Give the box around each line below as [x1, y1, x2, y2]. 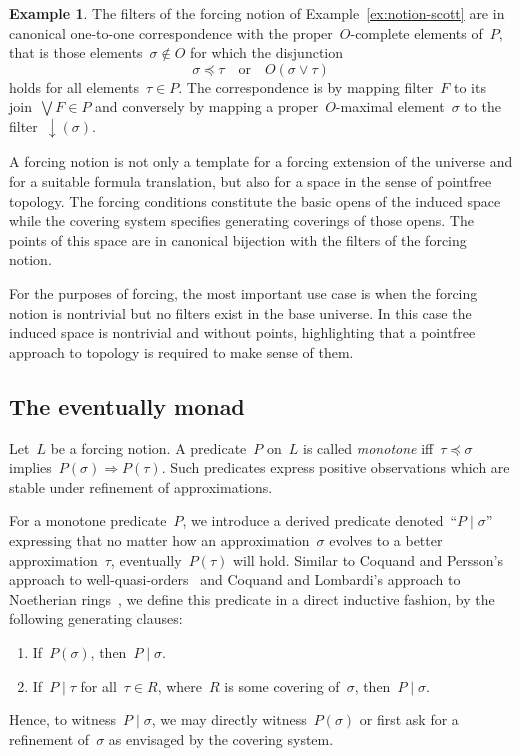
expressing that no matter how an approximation [9, 529, 310, 550]
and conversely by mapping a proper [95, 96, 319, 117]
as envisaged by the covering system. [108, 728, 334, 749]
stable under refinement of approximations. [9, 476, 273, 497]
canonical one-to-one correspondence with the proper [9, 22, 333, 43]
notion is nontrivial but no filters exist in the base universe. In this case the [9, 302, 472, 323]
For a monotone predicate [9, 510, 167, 531]
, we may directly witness [151, 709, 307, 730]
